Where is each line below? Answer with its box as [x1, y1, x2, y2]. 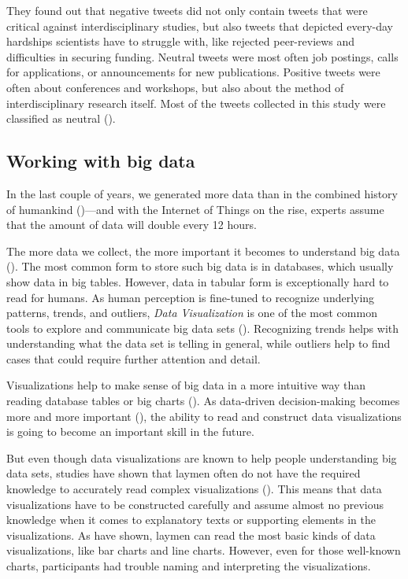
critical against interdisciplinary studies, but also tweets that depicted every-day [6, 17, 394, 34]
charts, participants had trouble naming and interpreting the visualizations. [6, 558, 371, 574]
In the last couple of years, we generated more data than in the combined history [6, 185, 398, 201]
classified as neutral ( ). [6, 110, 116, 127]
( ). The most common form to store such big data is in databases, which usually [6, 258, 394, 275]
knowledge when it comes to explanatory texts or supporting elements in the [6, 511, 376, 528]
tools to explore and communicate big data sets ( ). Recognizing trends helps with [6, 319, 399, 336]
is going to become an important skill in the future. [6, 423, 254, 440]
